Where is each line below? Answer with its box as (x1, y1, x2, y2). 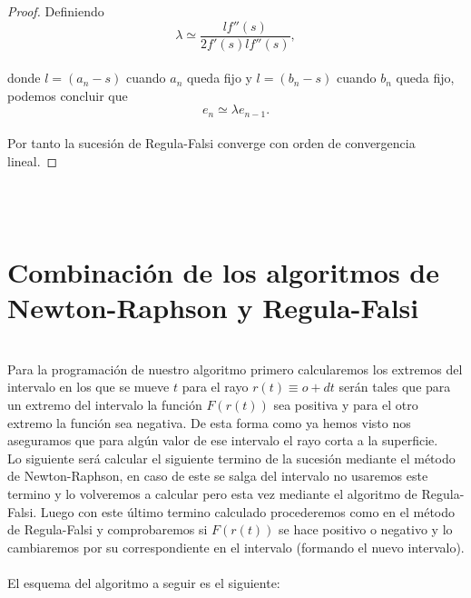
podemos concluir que (7, 85, 128, 105)
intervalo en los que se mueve (7, 377, 170, 396)
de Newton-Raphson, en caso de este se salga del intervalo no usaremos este (7, 466, 428, 485)
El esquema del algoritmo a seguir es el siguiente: (7, 573, 280, 592)
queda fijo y (186, 68, 252, 87)
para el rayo (182, 377, 249, 396)
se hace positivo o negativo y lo (279, 520, 453, 539)
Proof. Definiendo (7, 2, 104, 20)
